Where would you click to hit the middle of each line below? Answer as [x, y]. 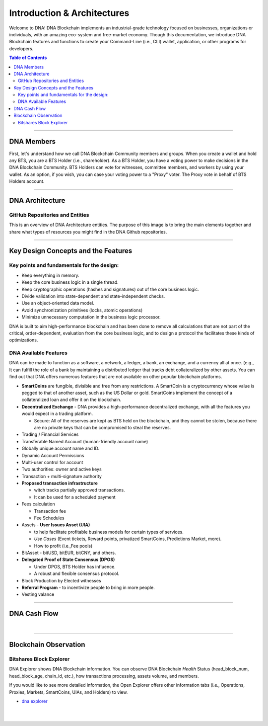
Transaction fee [50, 511]
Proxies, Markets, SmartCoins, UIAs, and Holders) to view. [68, 692]
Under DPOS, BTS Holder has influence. [75, 566]
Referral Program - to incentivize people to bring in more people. [88, 587]
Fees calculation [38, 504]
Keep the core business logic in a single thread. [70, 282]
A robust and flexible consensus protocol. [77, 573]
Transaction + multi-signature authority [62, 476]
